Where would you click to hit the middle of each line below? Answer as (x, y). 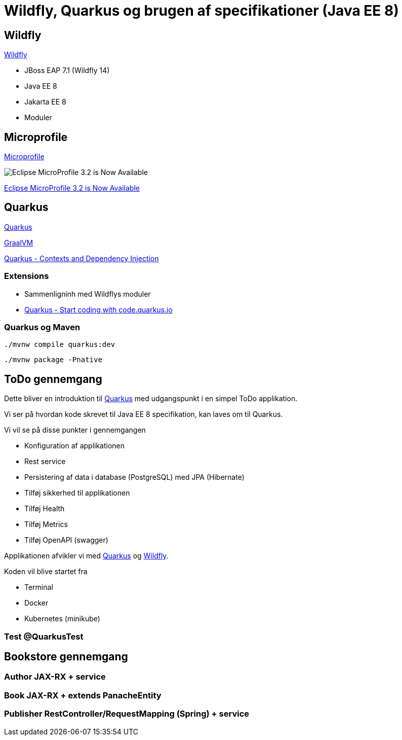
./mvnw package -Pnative (53, 360)
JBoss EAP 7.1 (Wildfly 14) (67, 71)
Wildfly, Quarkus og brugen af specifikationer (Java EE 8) (202, 11)
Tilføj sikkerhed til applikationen (77, 493)
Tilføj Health (45, 509)
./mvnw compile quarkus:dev (60, 345)
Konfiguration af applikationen (75, 446)
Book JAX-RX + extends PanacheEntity (83, 695)
